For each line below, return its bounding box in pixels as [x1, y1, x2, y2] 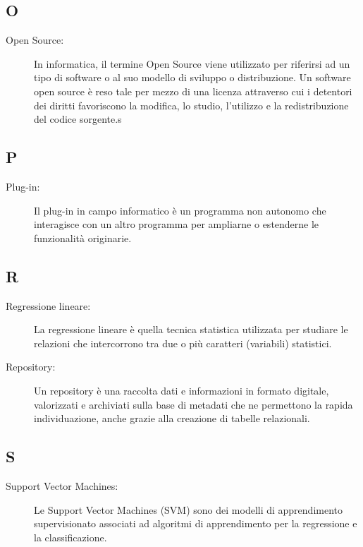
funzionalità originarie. [34, 230, 132, 245]
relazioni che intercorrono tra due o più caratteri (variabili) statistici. [34, 335, 332, 350]
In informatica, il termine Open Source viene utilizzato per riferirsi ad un [34, 56, 350, 71]
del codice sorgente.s [34, 112, 122, 126]
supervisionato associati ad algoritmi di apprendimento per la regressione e [34, 516, 357, 531]
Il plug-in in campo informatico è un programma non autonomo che [34, 203, 326, 217]
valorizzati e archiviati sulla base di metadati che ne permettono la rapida [34, 397, 353, 411]
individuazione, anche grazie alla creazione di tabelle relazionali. [34, 411, 310, 426]
